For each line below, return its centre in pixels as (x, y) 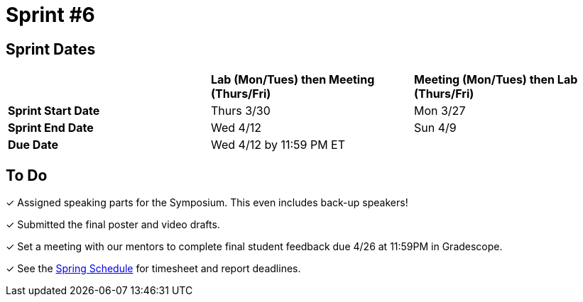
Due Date (33, 145)
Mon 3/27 (440, 111)
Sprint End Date (51, 128)
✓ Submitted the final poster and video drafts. (113, 225)
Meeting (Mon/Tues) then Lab (496, 80)
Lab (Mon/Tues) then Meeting (293, 80)
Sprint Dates (51, 49)
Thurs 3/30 (240, 111)
